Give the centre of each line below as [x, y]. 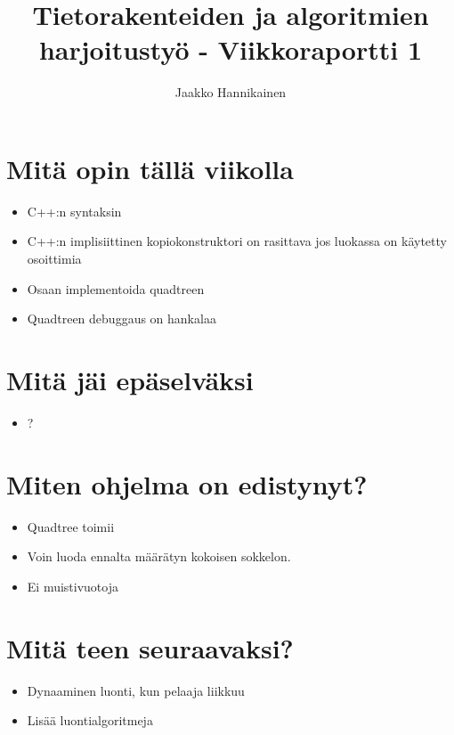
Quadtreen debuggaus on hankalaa [122, 318]
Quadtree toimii [71, 526]
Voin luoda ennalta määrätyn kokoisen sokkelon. [159, 556]
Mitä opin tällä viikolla [150, 168]
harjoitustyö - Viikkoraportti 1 [231, 49]
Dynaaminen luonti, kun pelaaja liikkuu [136, 690]
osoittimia [54, 259]
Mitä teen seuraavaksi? [150, 647]
